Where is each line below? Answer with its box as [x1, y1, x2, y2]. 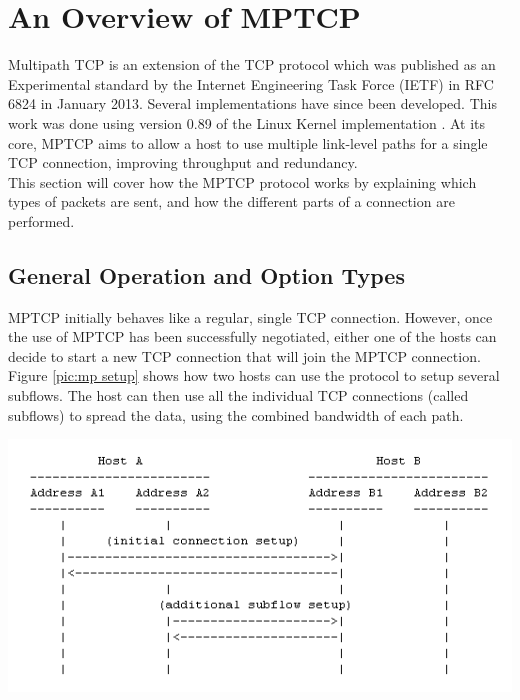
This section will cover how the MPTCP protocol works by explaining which [8, 171, 477, 192]
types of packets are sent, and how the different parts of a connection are [8, 191, 455, 212]
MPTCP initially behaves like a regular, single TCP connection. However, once [8, 306, 493, 327]
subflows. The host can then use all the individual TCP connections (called [8, 385, 469, 406]
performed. [8, 210, 75, 231]
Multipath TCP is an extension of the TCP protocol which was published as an [8, 54, 496, 75]
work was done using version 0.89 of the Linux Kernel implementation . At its [8, 112, 485, 133]
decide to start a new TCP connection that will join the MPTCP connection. [8, 345, 481, 366]
